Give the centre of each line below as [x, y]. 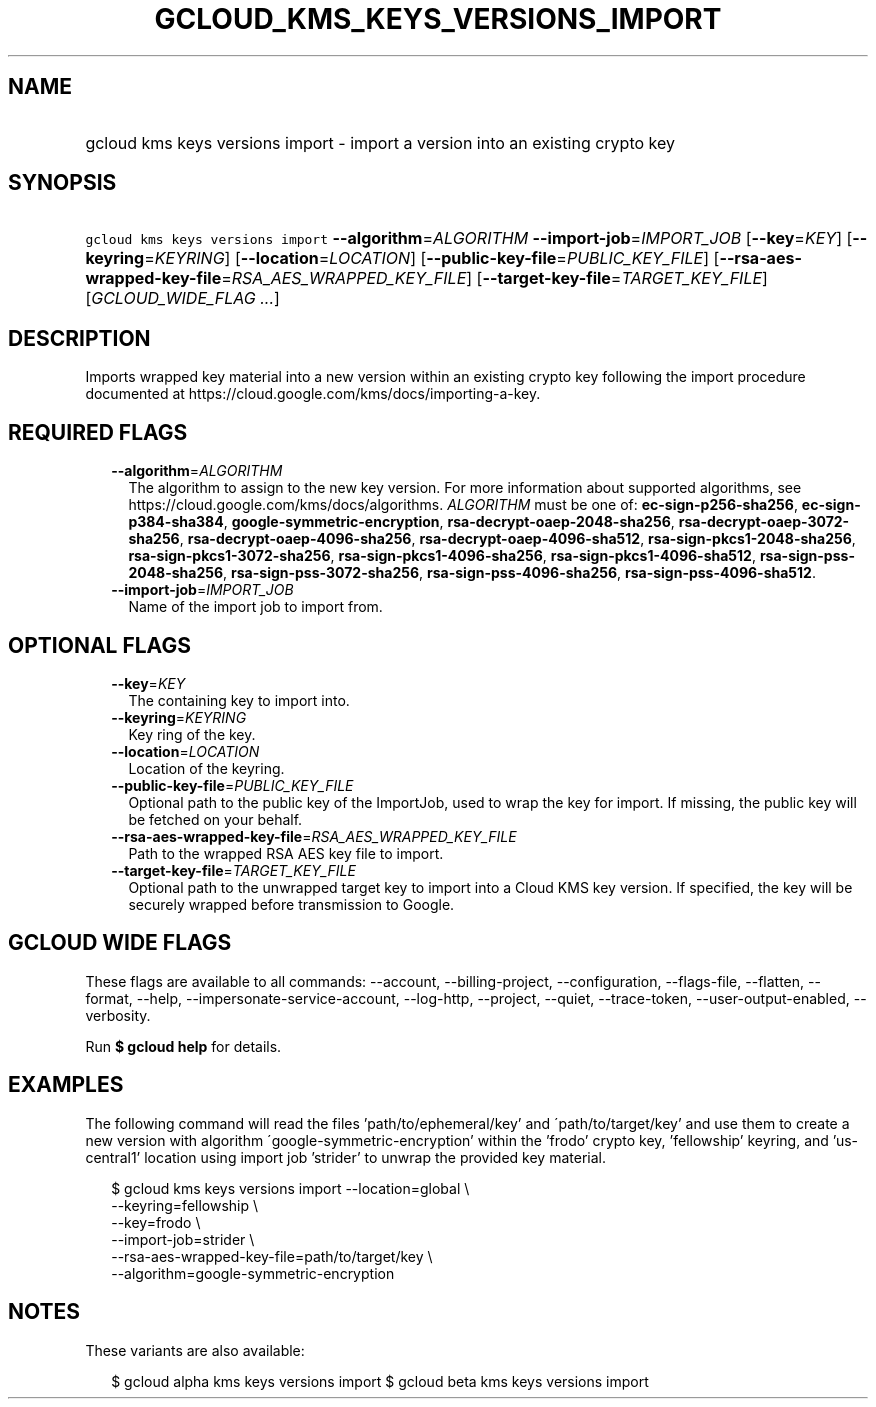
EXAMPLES [66, 1085]
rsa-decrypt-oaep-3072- [764, 522]
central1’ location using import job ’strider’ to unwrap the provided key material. [345, 1157]
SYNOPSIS [62, 183]
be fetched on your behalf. [215, 819]
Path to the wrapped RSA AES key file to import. [286, 853]
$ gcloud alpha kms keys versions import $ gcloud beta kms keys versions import [380, 1381]
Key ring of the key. [192, 734]
